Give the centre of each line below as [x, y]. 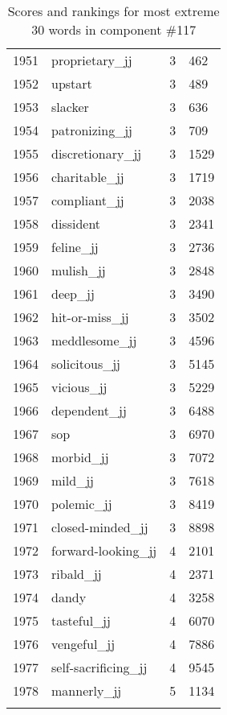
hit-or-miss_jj [90, 317]
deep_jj [73, 293]
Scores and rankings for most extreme [113, 11]
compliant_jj [88, 200]
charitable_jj [88, 177]
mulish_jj [79, 270]
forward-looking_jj [104, 550]
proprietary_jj [92, 60]
